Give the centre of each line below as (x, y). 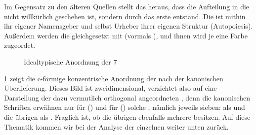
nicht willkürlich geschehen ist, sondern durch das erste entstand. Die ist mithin (125, 16)
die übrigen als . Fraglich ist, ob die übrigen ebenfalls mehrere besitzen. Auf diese (127, 117)
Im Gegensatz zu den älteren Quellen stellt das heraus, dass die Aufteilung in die (127, 6)
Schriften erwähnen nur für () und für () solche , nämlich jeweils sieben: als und (125, 107)
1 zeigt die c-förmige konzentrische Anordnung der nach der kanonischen (114, 78)
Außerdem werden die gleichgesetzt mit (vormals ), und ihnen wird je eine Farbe (126, 35)
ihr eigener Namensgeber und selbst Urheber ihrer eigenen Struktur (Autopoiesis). (128, 26)
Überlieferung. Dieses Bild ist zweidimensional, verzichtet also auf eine (110, 88)
